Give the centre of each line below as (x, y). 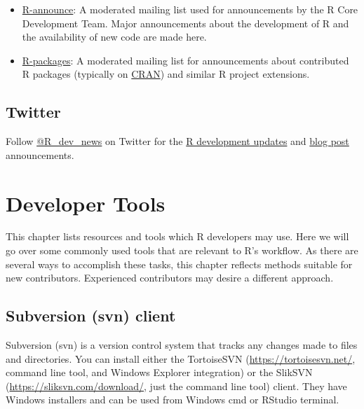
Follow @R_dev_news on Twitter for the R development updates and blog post (177, 141)
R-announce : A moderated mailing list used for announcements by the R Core (190, 9)
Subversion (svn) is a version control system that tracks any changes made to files (182, 345)
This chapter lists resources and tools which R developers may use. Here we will (177, 236)
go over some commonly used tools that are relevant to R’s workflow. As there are (182, 250)
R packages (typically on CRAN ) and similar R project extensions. (166, 74)
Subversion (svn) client (91, 316)
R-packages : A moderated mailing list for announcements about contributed (186, 60)
